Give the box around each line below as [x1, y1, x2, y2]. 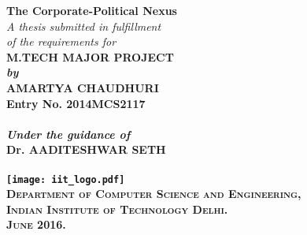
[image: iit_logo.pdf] [6, 173, 125, 185]
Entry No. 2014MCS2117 [6, 95, 146, 111]
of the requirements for [6, 33, 117, 50]
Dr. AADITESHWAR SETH [6, 141, 166, 158]
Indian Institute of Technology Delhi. [6, 200, 228, 217]
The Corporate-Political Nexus [6, 2, 177, 18]
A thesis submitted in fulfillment [6, 17, 161, 34]
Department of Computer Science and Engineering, [6, 185, 301, 202]
